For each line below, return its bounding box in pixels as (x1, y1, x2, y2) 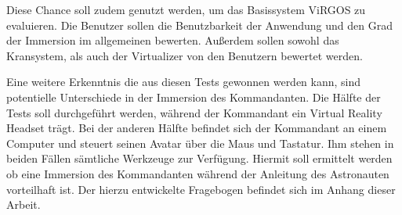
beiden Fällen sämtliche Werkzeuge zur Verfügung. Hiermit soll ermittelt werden (6, 150, 393, 167)
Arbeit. (6, 196, 41, 213)
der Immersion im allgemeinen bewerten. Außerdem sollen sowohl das (6, 32, 339, 48)
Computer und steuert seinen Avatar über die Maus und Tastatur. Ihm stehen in (6, 134, 394, 151)
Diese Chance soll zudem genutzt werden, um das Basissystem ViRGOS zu (6, 2, 366, 17)
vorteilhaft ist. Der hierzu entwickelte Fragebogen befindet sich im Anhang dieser (6, 181, 396, 197)
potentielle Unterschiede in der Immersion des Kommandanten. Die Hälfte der (6, 88, 381, 105)
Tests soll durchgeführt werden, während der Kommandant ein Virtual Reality (6, 104, 382, 120)
